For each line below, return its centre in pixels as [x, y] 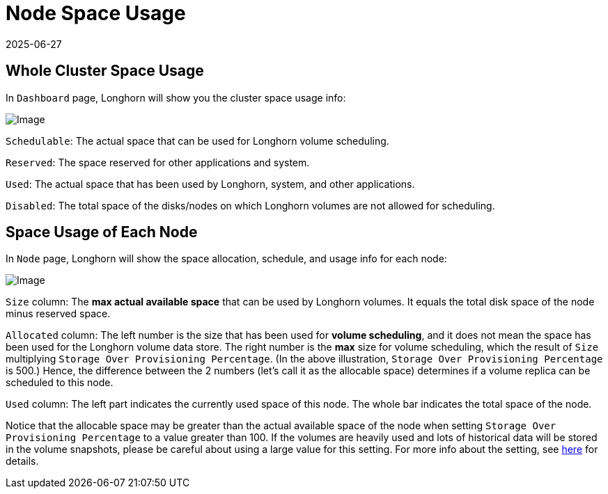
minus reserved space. [58, 314]
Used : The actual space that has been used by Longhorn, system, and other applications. [210, 184]
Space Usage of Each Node [102, 232]
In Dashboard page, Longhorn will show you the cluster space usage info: [176, 97]
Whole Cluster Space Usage [105, 71]
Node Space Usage [96, 13]
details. [22, 461]
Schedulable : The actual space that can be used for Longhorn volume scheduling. [197, 141]
